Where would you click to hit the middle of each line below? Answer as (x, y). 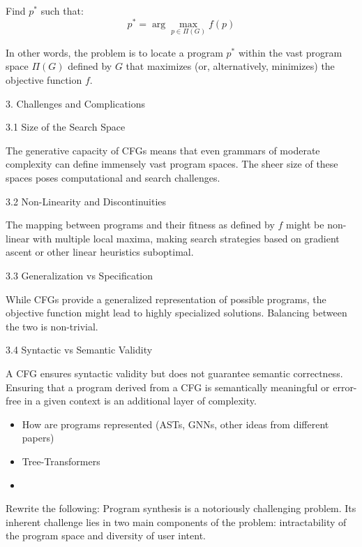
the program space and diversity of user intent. (106, 535)
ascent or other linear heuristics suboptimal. (100, 252)
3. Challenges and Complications (76, 103)
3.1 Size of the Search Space (66, 127)
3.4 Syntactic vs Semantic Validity (79, 350)
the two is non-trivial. (52, 326)
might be (305, 225)
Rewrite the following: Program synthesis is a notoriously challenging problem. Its (181, 508)
